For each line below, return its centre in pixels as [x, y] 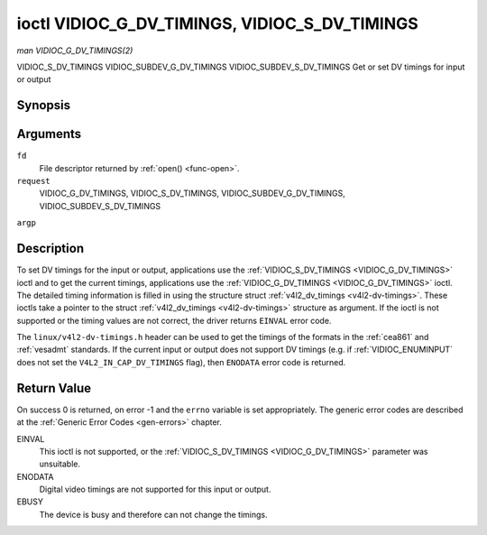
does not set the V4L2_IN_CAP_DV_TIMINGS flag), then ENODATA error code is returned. [181, 362]
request [34, 181]
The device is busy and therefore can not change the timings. [153, 514]
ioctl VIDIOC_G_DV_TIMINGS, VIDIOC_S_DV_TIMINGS [217, 23]
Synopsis [44, 105]
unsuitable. [60, 464]
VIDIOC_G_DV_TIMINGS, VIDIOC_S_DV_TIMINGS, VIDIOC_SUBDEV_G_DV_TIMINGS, [193, 193]
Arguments [49, 134]
